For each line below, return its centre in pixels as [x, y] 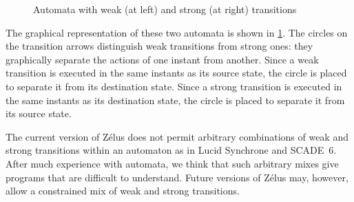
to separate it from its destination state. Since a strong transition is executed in [174, 86]
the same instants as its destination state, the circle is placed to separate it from [175, 100]
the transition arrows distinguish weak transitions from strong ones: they [159, 46]
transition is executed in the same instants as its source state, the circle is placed [176, 73]
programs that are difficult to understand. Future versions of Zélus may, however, [177, 177]
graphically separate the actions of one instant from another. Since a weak [162, 59]
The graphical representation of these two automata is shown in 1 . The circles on [177, 32]
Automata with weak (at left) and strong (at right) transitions [165, 9]
